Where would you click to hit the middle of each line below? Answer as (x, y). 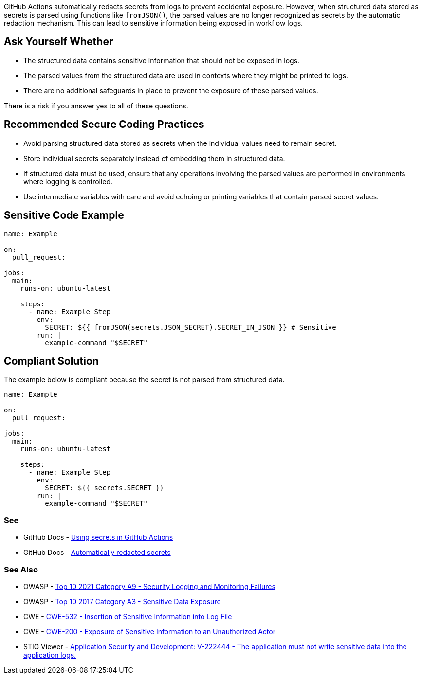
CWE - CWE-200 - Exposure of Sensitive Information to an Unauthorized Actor (149, 631)
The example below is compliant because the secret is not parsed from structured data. (144, 380)
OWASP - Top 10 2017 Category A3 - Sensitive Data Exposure (122, 601)
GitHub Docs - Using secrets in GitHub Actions (98, 537)
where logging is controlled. (68, 181)
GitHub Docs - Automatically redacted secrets (97, 553)
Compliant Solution (51, 361)
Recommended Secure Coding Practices (104, 125)
